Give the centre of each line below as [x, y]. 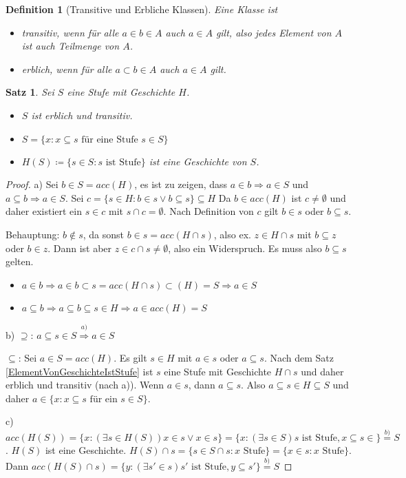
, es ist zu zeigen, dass [181, 184]
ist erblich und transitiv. [82, 115]
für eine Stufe [110, 139]
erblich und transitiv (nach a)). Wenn [85, 385]
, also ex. [232, 234]
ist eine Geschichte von [198, 161]
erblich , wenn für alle [67, 69]
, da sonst [104, 234]
